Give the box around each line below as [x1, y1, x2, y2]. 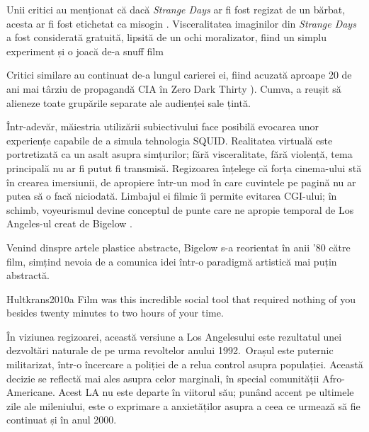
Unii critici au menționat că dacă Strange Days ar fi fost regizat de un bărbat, [6, 2, 346, 16]
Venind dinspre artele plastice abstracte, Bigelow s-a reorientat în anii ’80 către [6, 239, 351, 254]
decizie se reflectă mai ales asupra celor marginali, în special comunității [6, 370, 319, 385]
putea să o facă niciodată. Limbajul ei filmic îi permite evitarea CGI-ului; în [6, 188, 337, 203]
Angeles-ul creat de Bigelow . [6, 216, 133, 231]
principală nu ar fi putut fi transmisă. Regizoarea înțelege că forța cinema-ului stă [6, 160, 362, 175]
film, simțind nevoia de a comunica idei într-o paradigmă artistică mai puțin [6, 254, 337, 268]
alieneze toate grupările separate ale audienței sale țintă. [6, 95, 251, 110]
